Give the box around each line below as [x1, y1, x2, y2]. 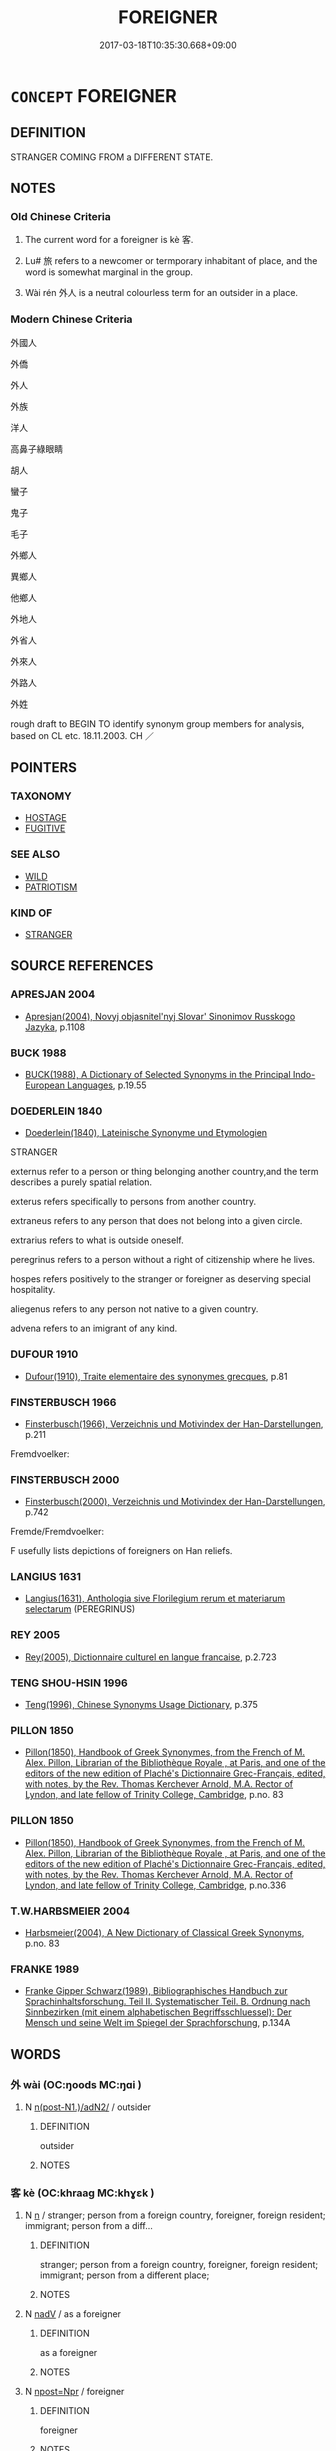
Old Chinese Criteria [10, 210, 112, 224]
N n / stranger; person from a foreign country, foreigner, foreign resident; [24, 2209, 326, 2221]
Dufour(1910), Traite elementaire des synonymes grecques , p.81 [24, 1370, 288, 1382]
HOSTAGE [24, 812, 67, 824]
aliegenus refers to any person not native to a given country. [10, 1303, 259, 1315]
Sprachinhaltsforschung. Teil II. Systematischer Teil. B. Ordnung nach [24, 1996, 311, 2008]
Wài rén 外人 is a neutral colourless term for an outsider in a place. [24, 287, 298, 299]
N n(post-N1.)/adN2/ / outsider [24, 2101, 152, 2113]
